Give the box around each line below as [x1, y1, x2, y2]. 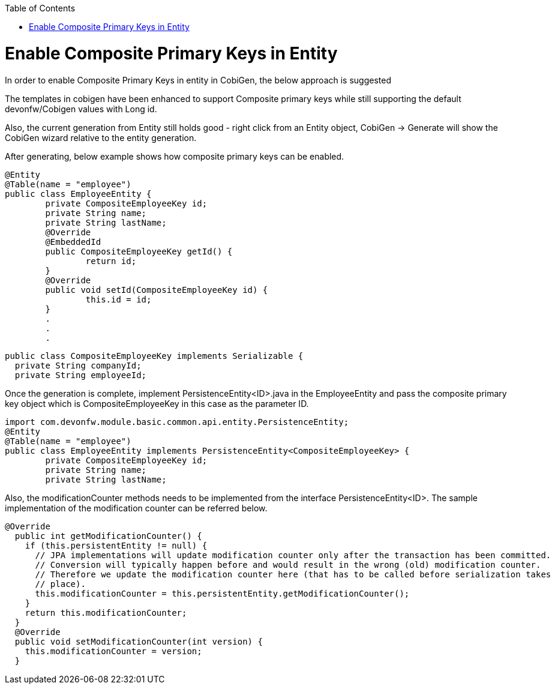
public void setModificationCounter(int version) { [14, 636, 263, 646]
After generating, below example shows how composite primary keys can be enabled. [5, 151, 344, 161]
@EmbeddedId [45, 236, 101, 247]
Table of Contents [5, 3, 76, 13]
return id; [85, 256, 137, 266]
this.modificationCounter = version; [25, 646, 202, 656]
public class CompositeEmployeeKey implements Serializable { [5, 351, 304, 361]
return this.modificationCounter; [25, 607, 187, 618]
